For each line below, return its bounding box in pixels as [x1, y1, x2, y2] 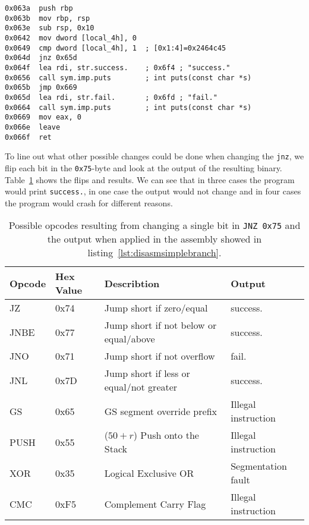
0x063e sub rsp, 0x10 [5, 24, 94, 33]
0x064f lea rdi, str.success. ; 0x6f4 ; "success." [5, 63, 231, 72]
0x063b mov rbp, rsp [5, 14, 90, 23]
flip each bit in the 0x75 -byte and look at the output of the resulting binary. [5, 161, 282, 174]
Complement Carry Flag [104, 496, 206, 511]
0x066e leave [5, 122, 61, 131]
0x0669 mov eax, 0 [5, 113, 81, 122]
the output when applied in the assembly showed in [47, 232, 262, 246]
